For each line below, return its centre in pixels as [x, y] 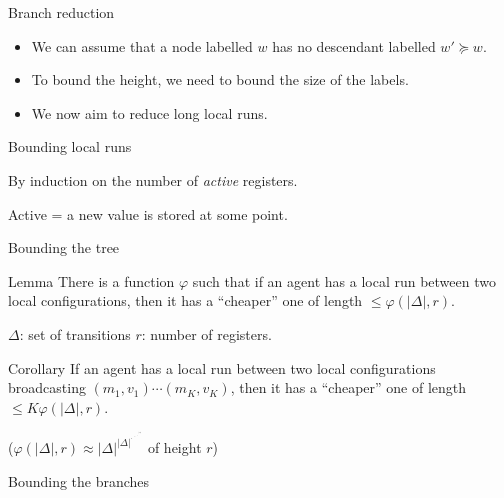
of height [174, 447]
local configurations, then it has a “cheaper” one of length [185, 300]
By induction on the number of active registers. [153, 179]
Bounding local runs [70, 146]
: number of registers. [206, 333]
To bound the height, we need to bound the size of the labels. [220, 79]
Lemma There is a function [91, 280]
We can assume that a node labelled [142, 45]
